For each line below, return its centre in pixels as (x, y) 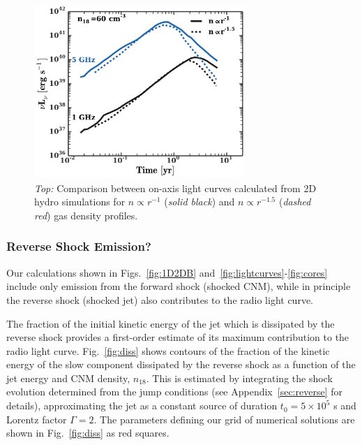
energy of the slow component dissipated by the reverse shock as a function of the (181, 364)
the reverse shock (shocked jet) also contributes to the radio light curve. (160, 299)
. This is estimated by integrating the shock (239, 378)
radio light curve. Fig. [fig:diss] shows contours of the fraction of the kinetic (168, 350)
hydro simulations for (80, 202)
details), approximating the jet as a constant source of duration (142, 406)
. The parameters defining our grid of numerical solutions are (224, 419)
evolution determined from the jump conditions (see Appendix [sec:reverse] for (174, 392)
